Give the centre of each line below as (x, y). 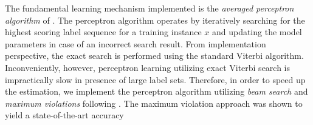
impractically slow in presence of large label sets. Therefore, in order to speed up (155, 79)
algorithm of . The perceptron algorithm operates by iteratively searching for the (155, 20)
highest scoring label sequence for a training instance (103, 32)
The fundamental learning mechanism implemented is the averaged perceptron (150, 8)
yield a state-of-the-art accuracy (64, 115)
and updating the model (257, 32)
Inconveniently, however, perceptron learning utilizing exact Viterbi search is (148, 67)
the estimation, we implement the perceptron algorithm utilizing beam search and (156, 91)
